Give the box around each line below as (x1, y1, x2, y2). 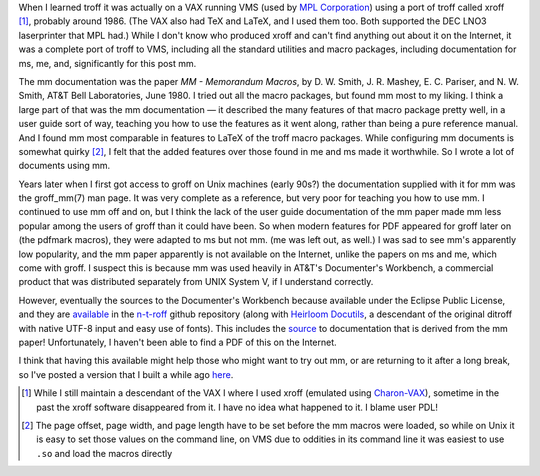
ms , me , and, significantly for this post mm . (18, 57, 197, 69)
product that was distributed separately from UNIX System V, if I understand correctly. (18, 276, 374, 288)
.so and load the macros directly (36, 447, 173, 459)
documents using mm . (18, 160, 111, 172)
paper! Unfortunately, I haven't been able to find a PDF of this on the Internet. (18, 336, 337, 348)
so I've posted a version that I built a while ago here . (18, 368, 234, 380)
